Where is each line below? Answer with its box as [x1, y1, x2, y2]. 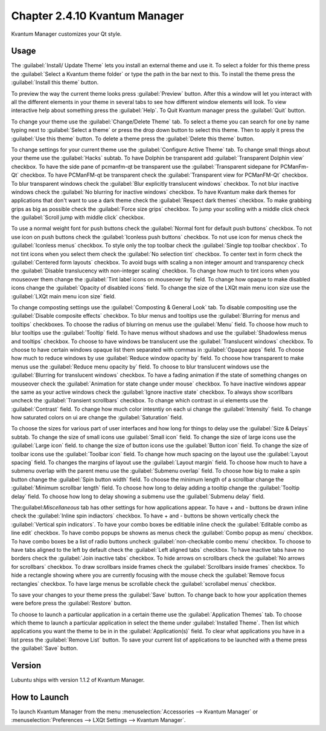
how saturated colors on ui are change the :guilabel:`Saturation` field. [11, 414, 184, 421]
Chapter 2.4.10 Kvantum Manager [11, 9, 184, 22]
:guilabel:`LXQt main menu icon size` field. [11, 292, 116, 300]
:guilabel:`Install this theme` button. [11, 79, 99, 86]
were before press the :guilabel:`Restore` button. [11, 600, 132, 607]
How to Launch [11, 692, 69, 702]
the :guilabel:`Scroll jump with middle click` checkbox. [11, 214, 145, 221]
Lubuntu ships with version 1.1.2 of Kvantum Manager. [11, 677, 145, 684]
